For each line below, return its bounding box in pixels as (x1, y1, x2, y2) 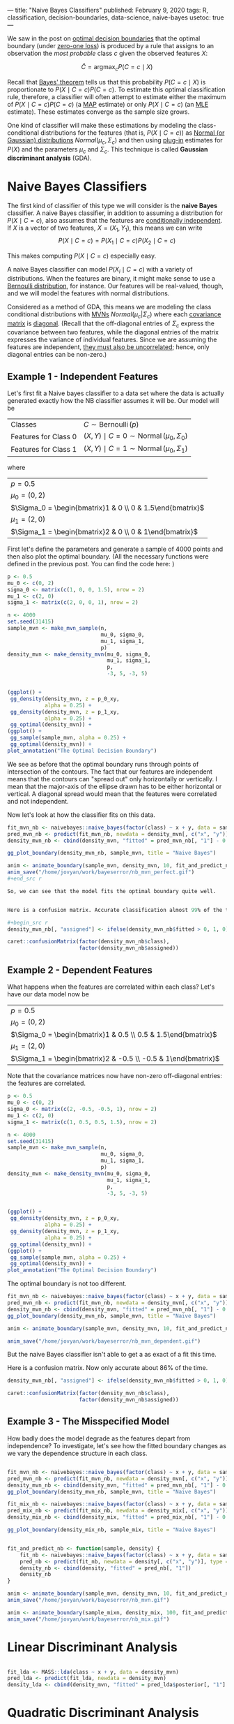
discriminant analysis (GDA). (7, 154, 92, 163)
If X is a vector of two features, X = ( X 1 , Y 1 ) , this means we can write (7, 223, 203, 234)
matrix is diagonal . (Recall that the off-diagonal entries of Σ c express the (7, 319, 214, 329)
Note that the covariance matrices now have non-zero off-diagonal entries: (7, 1072, 223, 1080)
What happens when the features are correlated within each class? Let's (7, 982, 215, 991)
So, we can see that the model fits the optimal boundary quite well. (7, 887, 217, 894)
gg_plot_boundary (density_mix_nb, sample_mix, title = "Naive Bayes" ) (7, 1526, 217, 1533)
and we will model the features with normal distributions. (7, 289, 170, 297)
